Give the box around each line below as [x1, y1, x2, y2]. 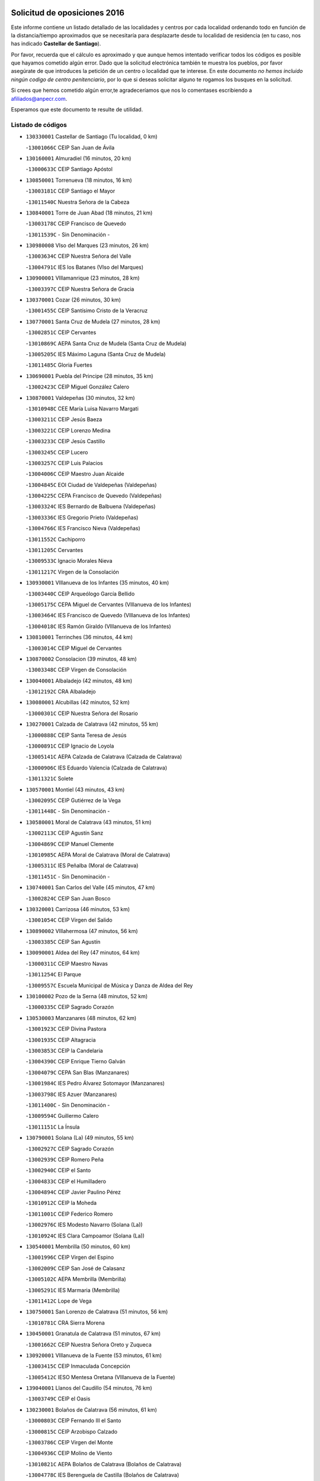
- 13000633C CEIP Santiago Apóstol [25, 166, 113, 173]
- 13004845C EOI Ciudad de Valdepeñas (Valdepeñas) [25, 481, 157, 488]
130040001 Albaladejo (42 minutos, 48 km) [25, 677, 133, 684]
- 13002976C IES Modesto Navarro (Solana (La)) [25, 1221, 143, 1229]
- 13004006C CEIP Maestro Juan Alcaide [25, 470, 124, 477]
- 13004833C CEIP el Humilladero [25, 1178, 107, 1185]
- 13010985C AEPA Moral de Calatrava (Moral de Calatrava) [25, 851, 171, 858]
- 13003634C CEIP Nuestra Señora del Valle [25, 252, 132, 260]
